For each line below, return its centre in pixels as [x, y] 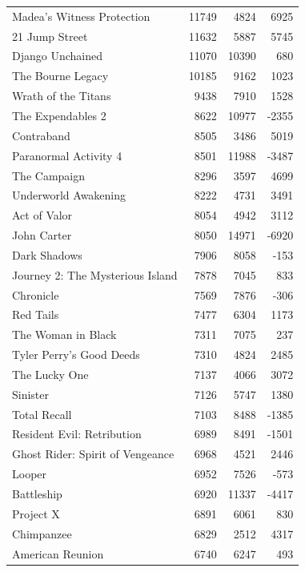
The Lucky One [50, 374]
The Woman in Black [64, 334]
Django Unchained [57, 56]
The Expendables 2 [59, 115]
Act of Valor [42, 215]
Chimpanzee [42, 533]
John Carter [42, 235]
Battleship [37, 493]
